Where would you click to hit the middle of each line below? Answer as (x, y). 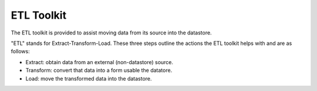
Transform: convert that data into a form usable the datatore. (99, 71)
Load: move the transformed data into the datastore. (89, 78)
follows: (20, 51)
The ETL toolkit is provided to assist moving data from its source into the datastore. (111, 33)
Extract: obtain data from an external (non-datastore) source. (99, 62)
